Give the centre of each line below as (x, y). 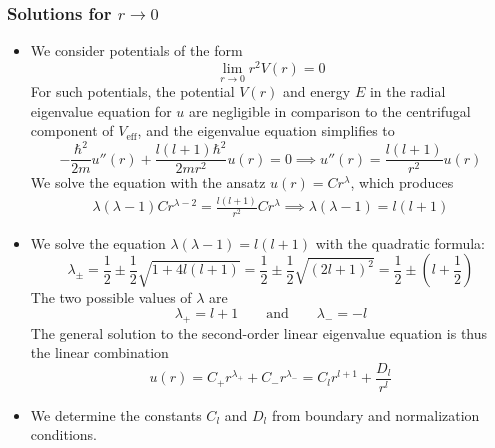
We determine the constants (116, 414)
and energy (316, 91)
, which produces (402, 182)
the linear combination (99, 352)
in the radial (407, 91)
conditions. (64, 434)
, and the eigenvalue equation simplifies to (266, 130)
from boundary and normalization (375, 414)
